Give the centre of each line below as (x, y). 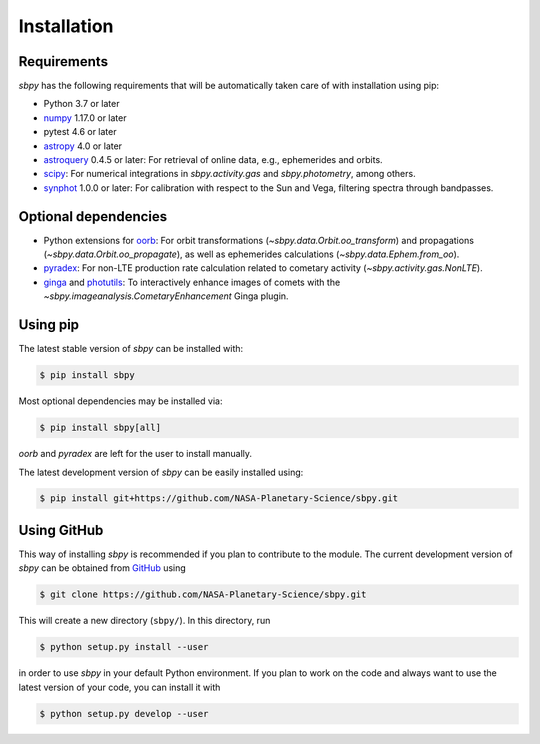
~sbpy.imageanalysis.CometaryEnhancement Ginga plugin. (166, 296)
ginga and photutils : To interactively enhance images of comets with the (192, 282)
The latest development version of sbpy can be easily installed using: (161, 472)
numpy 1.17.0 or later (85, 117)
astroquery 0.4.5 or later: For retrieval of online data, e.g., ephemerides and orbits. (213, 160)
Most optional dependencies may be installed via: (120, 401)
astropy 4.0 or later (83, 146)
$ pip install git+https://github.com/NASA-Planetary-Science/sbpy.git (219, 498)
